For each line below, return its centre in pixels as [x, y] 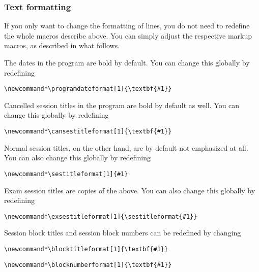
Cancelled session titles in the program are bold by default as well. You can [122, 105]
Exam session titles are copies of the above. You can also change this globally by [130, 190]
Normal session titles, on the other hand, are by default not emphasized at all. [126, 147]
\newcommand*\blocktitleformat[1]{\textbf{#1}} [86, 249]
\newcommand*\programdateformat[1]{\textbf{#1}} [88, 89]
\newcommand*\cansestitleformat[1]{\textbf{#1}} [88, 132]
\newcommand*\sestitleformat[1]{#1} [66, 174]
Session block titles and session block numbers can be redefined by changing [123, 233]
